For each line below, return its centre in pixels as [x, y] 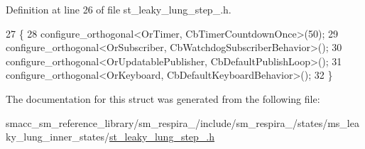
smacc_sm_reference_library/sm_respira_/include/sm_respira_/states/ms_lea [182, 122]
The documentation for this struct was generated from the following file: [163, 98]
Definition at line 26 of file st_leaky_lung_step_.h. [119, 9]
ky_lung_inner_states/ [58, 137]
